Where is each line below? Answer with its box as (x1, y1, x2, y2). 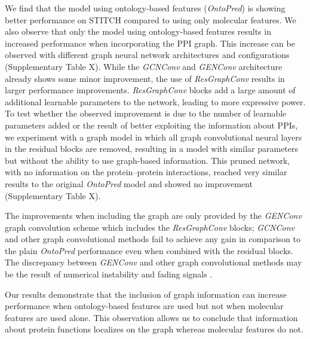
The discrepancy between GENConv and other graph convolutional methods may (5, 256, 302, 268)
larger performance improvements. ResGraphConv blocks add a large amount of (5, 84, 296, 96)
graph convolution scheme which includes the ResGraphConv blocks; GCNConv (5, 221, 294, 233)
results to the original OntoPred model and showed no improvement (5, 177, 253, 190)
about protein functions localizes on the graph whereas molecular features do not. (5, 323, 303, 335)
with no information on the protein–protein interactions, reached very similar (5, 166, 287, 178)
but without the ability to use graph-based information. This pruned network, (5, 154, 290, 166)
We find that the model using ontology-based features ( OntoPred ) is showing (5, 2, 286, 14)
